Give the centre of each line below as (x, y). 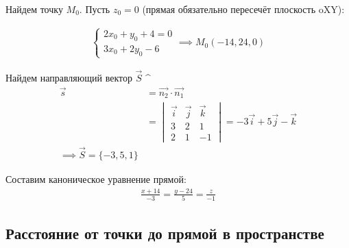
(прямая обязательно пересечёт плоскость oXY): (243, 9)
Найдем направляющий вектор (69, 77)
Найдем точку (34, 9)
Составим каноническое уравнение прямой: (96, 179)
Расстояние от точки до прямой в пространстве (165, 233)
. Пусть (95, 9)
